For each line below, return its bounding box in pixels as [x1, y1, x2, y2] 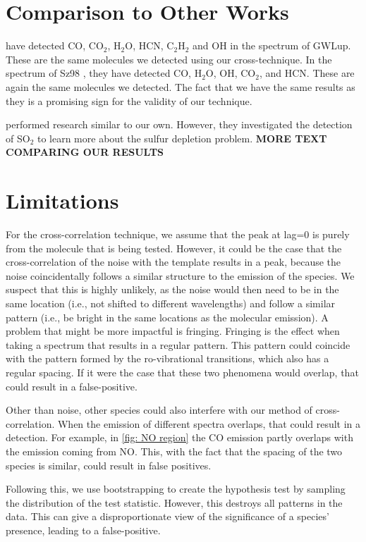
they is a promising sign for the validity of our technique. [6, 93, 252, 108]
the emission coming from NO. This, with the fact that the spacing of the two [6, 443, 343, 458]
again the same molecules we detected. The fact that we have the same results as [6, 79, 355, 94]
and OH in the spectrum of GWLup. [193, 38, 351, 53]
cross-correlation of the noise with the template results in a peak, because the [6, 254, 341, 269]
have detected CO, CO [6, 38, 104, 53]
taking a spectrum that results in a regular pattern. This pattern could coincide [6, 337, 350, 352]
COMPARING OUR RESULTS [6, 144, 164, 159]
